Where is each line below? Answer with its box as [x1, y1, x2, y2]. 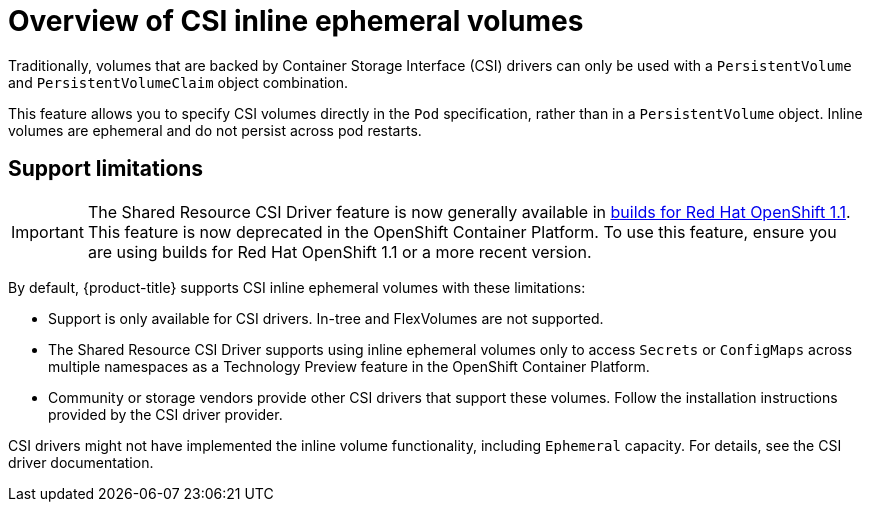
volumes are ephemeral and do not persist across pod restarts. [8, 121, 422, 139]
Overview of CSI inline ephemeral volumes [8, 4, 584, 38]
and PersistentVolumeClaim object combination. [8, 73, 349, 91]
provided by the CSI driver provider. [48, 405, 283, 423]
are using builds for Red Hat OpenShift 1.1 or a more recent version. [87, 241, 592, 262]
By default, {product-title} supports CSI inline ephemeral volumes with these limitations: [8, 278, 586, 296]
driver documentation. [8, 453, 154, 471]
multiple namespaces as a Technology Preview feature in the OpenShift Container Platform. [48, 357, 650, 375]
